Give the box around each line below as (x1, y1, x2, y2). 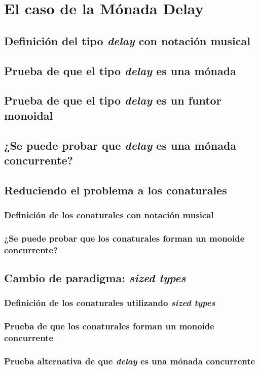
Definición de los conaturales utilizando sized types (4, 296, 215, 309)
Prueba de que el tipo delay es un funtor (4, 92, 221, 108)
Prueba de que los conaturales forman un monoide (4, 320, 214, 332)
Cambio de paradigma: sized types (4, 270, 186, 286)
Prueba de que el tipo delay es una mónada (4, 62, 236, 78)
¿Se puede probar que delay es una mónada (4, 137, 237, 153)
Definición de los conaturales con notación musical (4, 208, 214, 221)
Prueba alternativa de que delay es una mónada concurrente (4, 354, 255, 367)
